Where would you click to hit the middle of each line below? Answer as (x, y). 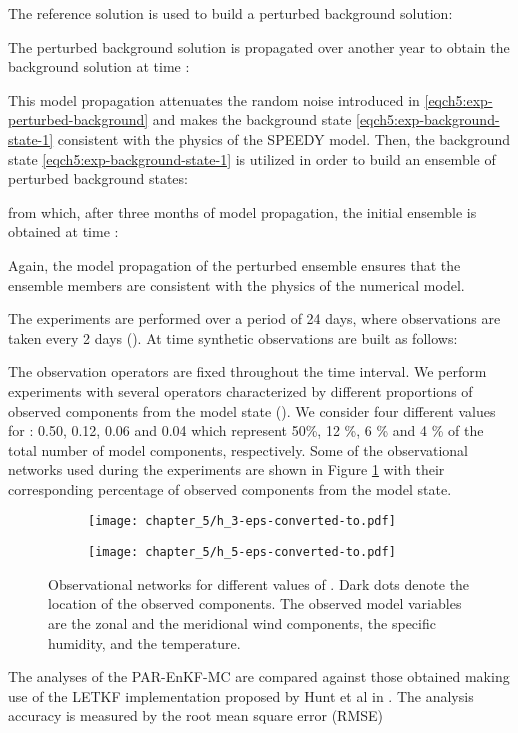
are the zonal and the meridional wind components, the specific (242, 622)
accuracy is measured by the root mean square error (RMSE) (195, 715)
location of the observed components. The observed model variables (255, 603)
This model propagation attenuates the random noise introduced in (214, 99)
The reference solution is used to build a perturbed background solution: (230, 13)
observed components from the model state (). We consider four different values (252, 410)
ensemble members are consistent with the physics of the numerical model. (236, 284)
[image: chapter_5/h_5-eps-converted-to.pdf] (242, 552)
